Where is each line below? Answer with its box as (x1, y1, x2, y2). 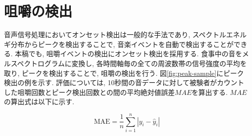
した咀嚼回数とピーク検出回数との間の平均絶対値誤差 (4, 87, 175, 97)
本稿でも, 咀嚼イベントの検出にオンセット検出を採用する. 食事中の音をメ (15, 48, 249, 59)
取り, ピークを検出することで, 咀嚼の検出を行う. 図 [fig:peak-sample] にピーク (4, 68, 244, 78)
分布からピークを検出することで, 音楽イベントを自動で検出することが (10, 39, 234, 49)
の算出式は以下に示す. (4, 96, 74, 107)
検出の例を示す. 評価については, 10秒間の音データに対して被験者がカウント (4, 77, 244, 88)
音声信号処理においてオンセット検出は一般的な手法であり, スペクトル (4, 29, 227, 40)
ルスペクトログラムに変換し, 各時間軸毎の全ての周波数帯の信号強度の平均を (4, 58, 247, 68)
